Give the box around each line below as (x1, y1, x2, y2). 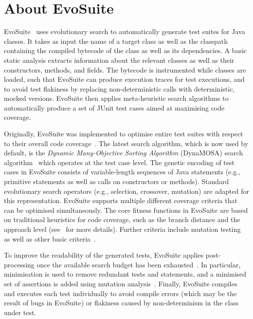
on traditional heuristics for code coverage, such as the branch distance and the (4, 214, 240, 225)
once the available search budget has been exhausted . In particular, (36, 259, 241, 269)
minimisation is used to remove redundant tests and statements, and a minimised (4, 269, 247, 279)
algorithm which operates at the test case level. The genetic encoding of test (4, 157, 235, 167)
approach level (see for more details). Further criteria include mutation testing (4, 224, 241, 234)
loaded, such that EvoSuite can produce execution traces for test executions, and (4, 74, 245, 84)
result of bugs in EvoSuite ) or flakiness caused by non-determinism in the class (4, 298, 239, 308)
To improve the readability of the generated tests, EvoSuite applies (4, 250, 204, 260)
